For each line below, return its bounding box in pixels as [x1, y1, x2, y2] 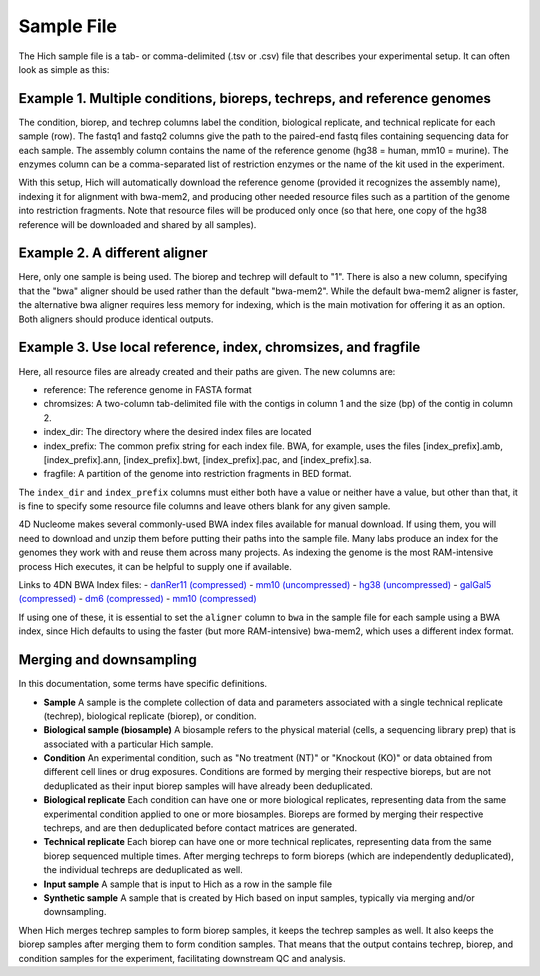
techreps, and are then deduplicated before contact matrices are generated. [43, 822, 358, 834]
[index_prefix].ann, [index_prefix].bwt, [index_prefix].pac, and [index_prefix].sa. [43, 453, 372, 465]
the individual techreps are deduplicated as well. [43, 864, 244, 876]
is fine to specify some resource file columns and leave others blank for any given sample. [18, 500, 391, 512]
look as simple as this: [18, 63, 110, 75]
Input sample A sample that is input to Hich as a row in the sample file [43, 878, 333, 890]
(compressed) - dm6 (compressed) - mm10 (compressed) [18, 593, 257, 605]
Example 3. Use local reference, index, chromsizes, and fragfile [18, 339, 421, 356]
